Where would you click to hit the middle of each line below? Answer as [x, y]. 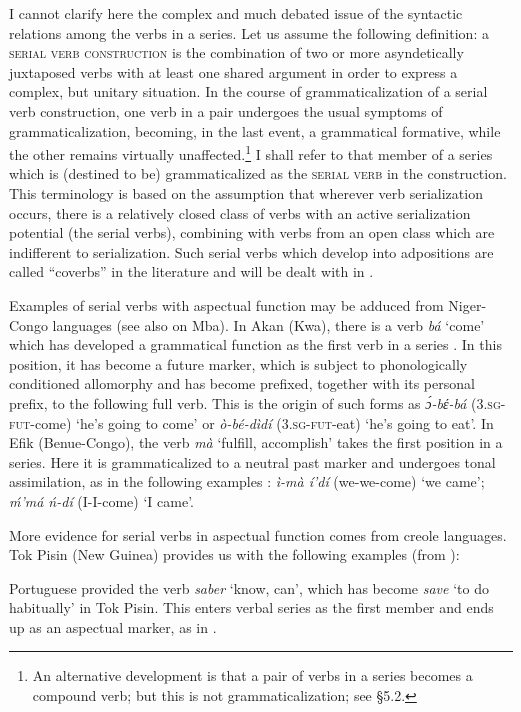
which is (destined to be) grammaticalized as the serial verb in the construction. [258, 173]
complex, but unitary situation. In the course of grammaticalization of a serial [248, 91]
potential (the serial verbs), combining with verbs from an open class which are [252, 232]
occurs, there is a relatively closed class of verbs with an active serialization [240, 212]
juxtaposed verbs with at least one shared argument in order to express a [233, 71]
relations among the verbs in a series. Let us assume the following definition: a [249, 32]
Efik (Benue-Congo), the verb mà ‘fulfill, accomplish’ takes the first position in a [256, 442]
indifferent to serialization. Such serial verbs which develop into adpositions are [251, 251]
